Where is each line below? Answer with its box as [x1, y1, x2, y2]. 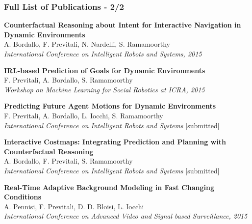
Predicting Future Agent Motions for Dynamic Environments [4, 101, 216, 111]
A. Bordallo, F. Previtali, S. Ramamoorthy [4, 156, 133, 166]
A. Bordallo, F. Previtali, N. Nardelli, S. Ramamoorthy [4, 39, 170, 49]
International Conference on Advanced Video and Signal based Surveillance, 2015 [4, 211, 248, 221]
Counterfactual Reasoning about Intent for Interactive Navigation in [4, 20, 241, 30]
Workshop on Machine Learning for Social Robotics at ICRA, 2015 [4, 84, 205, 94]
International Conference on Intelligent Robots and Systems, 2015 [4, 49, 202, 58]
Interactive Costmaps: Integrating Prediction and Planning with [4, 137, 226, 147]
